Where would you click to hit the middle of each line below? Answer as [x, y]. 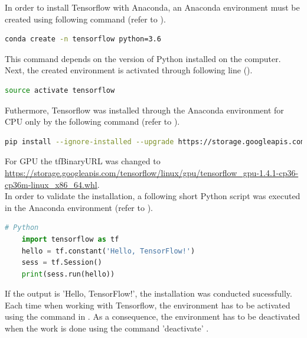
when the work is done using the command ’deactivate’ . [107, 328]
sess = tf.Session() [62, 263]
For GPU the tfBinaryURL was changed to [83, 161]
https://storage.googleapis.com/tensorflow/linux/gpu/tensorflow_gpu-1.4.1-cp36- [152, 172]
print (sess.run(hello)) [68, 274]
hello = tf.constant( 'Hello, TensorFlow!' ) [108, 251]
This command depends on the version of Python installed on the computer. [143, 58]
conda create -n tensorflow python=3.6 [83, 39]
